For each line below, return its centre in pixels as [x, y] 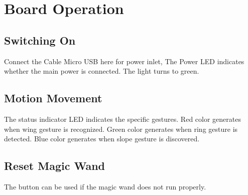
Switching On [40, 40]
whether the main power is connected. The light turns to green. [102, 71]
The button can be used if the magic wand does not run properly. [105, 186]
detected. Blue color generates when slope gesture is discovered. [102, 139]
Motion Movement [53, 98]
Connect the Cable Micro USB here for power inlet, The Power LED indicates [124, 61]
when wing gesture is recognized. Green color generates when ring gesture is [121, 129]
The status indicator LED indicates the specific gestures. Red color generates [122, 119]
